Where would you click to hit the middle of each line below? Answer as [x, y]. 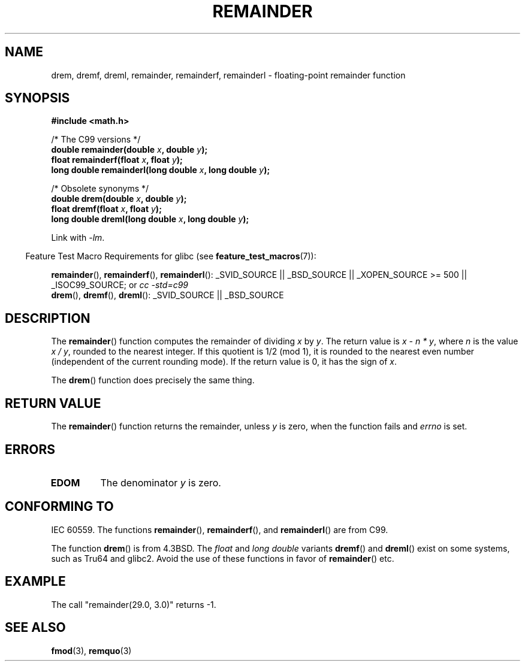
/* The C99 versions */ [96, 140]
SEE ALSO [35, 628]
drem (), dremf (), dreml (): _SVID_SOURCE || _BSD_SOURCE [168, 295]
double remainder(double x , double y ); [129, 150]
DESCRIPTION [48, 318]
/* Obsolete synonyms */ [100, 189]
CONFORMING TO [59, 507]
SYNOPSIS [37, 98]
